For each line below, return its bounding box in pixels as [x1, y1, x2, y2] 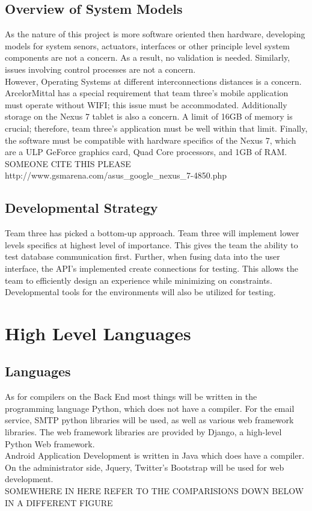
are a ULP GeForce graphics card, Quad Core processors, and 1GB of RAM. [5, 145, 287, 158]
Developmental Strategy [5, 198, 158, 217]
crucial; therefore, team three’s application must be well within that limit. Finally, [5, 121, 308, 134]
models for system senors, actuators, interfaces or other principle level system [5, 39, 290, 52]
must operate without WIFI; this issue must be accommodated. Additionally [5, 98, 287, 111]
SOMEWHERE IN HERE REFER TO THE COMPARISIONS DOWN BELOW [5, 485, 304, 497]
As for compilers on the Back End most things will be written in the [5, 390, 257, 403]
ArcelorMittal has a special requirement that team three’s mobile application [5, 87, 289, 99]
